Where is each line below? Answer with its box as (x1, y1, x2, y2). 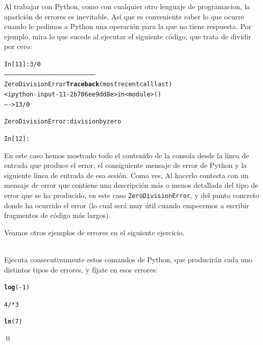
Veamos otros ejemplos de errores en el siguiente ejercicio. (4, 227, 185, 237)
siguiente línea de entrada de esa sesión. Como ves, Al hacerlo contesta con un (4, 169, 249, 180)
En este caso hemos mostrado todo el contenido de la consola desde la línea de (4, 150, 249, 160)
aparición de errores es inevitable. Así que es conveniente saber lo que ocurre (4, 11, 244, 21)
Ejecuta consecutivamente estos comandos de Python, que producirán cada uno (4, 254, 253, 264)
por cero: (4, 41, 32, 52)
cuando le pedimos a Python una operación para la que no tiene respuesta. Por (4, 21, 252, 32)
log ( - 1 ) (4, 284, 30, 291)
